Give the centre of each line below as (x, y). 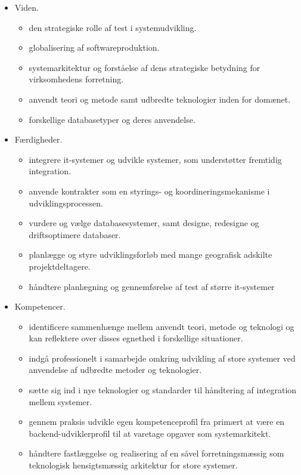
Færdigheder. (38, 139)
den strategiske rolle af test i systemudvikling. (113, 27)
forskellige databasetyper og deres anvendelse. (112, 119)
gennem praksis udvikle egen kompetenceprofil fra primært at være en (157, 422)
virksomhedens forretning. (76, 79)
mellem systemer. (60, 401)
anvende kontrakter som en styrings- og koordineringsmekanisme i (149, 191)
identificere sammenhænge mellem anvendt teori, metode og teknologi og (162, 326)
